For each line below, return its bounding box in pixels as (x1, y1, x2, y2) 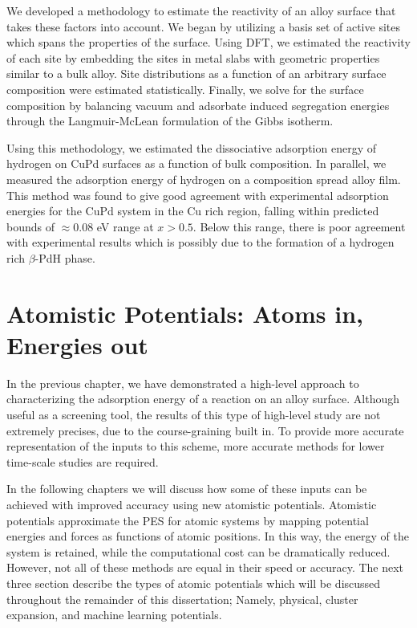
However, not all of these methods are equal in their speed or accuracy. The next (6, 559, 404, 576)
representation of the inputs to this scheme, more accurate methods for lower (6, 438, 385, 455)
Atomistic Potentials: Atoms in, (6, 296, 363, 329)
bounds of (6, 218, 55, 234)
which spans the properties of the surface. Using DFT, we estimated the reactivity (6, 34, 411, 51)
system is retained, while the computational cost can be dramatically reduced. (6, 543, 391, 560)
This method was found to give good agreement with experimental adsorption (6, 186, 389, 203)
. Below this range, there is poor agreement (192, 218, 406, 234)
